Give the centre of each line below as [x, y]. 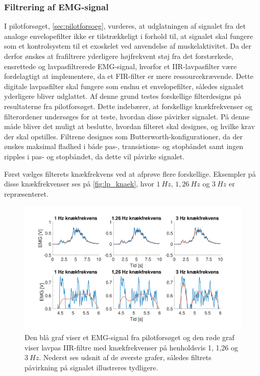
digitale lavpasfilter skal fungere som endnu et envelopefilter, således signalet [124, 86]
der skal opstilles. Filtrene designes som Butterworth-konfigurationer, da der [124, 136]
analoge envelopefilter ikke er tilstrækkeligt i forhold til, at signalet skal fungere [128, 36]
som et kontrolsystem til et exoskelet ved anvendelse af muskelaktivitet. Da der [128, 46]
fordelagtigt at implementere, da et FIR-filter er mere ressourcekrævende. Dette [129, 76]
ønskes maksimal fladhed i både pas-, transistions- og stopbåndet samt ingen [124, 146]
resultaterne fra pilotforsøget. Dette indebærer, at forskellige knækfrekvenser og [128, 106]
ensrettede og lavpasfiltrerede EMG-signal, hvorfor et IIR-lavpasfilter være [121, 66]
